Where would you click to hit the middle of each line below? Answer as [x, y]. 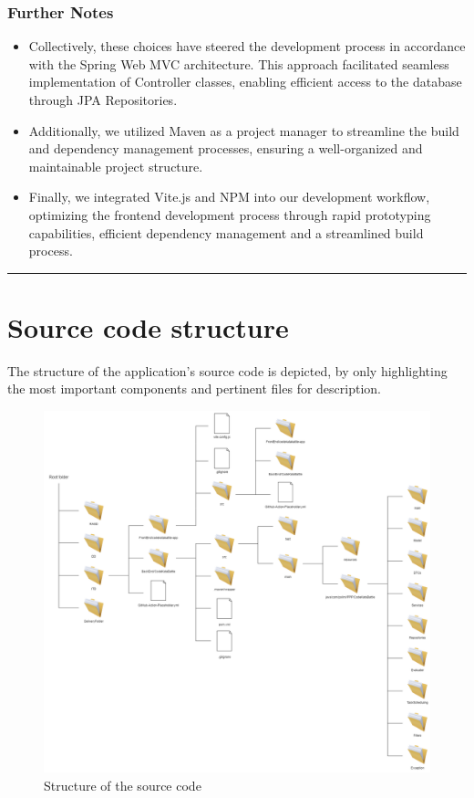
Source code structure [148, 326]
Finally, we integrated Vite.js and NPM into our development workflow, [229, 197]
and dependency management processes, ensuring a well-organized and [226, 148]
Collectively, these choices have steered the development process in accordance [247, 46]
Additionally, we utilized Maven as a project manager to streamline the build [244, 130]
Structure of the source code [123, 785]
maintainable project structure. [116, 166]
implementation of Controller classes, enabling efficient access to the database [245, 82]
